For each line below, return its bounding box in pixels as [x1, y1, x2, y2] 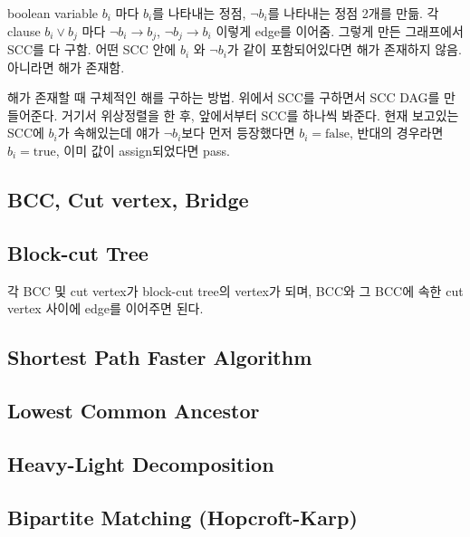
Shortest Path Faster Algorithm [7, 343, 312, 371]
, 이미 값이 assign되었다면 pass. [55, 141, 230, 160]
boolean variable [7, 4, 99, 22]
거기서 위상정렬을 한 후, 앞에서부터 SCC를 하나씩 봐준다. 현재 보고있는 [62, 105, 459, 124]
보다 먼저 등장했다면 [181, 123, 295, 142]
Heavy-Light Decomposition [7, 449, 274, 477]
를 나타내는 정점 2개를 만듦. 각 [267, 4, 439, 22]
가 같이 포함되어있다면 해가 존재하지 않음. [226, 40, 462, 59]
